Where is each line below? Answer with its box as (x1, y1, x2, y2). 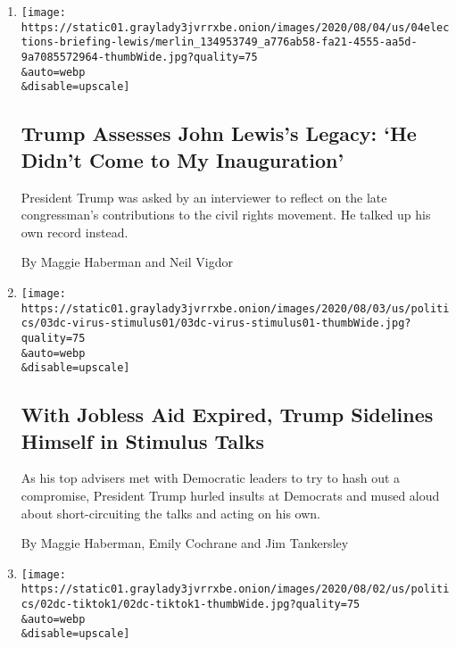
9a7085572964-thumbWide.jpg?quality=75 (21, 50, 258, 63)
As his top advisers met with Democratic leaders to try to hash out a (21, 469, 401, 487)
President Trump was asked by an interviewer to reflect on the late (21, 187, 387, 206)
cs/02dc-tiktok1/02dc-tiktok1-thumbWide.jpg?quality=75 (21, 598, 361, 611)
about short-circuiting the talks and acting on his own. (21, 503, 320, 522)
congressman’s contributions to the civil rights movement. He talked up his (21, 205, 431, 224)
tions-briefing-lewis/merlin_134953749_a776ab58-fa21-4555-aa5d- (21, 36, 418, 49)
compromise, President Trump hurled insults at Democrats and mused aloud (21, 486, 440, 505)
